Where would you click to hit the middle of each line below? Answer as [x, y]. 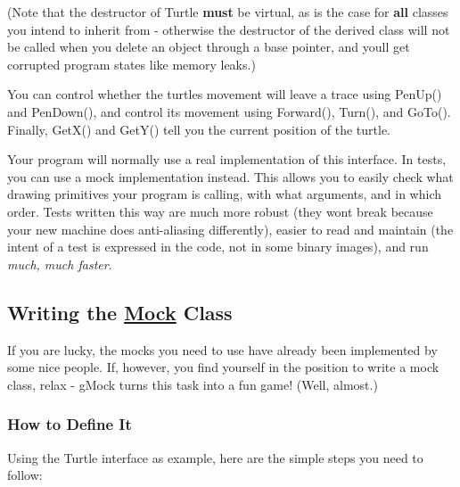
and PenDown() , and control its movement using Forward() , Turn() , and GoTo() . [229, 111]
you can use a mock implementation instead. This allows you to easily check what [230, 176]
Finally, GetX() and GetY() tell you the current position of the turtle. [199, 129]
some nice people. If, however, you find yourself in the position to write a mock [223, 367]
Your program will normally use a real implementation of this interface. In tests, [227, 159]
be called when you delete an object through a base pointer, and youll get [209, 47]
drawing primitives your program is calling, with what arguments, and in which [225, 194]
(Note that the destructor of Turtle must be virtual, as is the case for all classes [228, 12]
